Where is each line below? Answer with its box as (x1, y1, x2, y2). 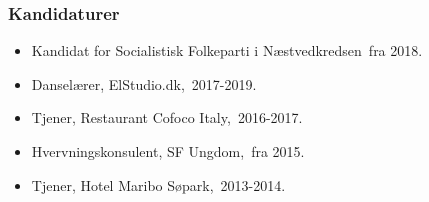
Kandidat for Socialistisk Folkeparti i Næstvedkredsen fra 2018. (31, 40, 423, 61)
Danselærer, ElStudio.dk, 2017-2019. (31, 73, 257, 94)
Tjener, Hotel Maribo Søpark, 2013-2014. (31, 174, 286, 195)
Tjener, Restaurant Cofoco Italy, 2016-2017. (31, 107, 303, 128)
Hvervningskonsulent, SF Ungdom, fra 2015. (31, 141, 305, 161)
